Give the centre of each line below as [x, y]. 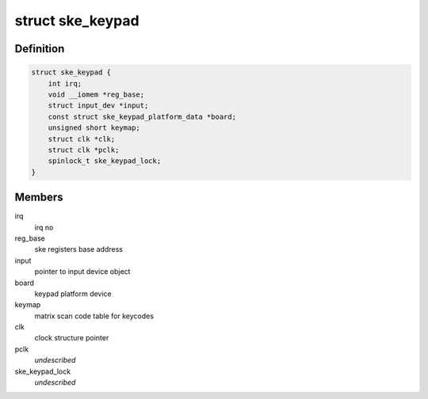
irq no [44, 227]
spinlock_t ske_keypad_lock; [105, 161]
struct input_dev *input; [98, 106]
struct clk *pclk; [84, 150]
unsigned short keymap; [94, 128]
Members [39, 198]
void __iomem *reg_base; [96, 94]
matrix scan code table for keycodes [94, 316]
